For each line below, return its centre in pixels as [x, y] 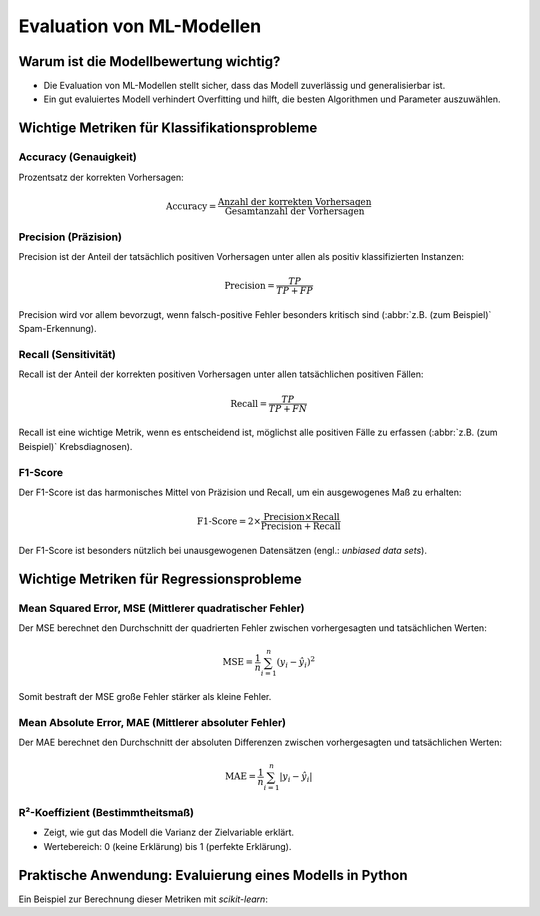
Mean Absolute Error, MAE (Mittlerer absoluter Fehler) [152, 722]
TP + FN [288, 408]
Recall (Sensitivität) [67, 355]
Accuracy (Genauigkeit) [77, 157]
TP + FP [295, 291]
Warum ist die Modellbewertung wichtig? [149, 61]
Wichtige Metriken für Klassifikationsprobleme [168, 128]
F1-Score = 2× [229, 521]
